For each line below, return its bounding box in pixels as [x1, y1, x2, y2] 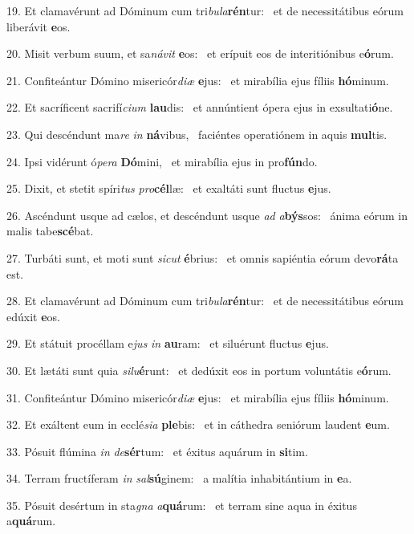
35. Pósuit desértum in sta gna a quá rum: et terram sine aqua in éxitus [6, 496, 357, 513]
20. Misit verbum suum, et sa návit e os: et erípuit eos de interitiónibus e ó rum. [6, 45, 394, 62]
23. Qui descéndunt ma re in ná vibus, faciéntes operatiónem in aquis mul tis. [6, 125, 388, 142]
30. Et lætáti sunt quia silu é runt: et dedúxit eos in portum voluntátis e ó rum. [6, 361, 392, 378]
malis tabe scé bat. [6, 222, 94, 239]
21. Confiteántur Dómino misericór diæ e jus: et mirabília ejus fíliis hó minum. [6, 71, 389, 88]
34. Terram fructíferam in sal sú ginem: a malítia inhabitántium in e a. [6, 470, 352, 487]
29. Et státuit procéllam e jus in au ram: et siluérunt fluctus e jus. [6, 335, 329, 352]
